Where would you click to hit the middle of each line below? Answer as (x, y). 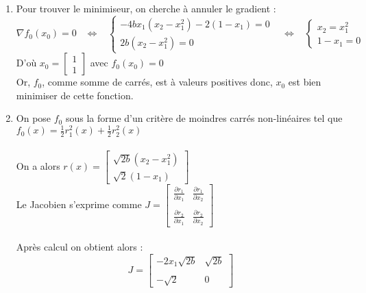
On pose (34, 118)
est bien (305, 82)
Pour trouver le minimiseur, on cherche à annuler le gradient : (146, 8)
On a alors (38, 165)
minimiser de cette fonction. (75, 95)
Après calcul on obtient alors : (80, 247)
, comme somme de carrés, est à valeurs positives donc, (157, 82)
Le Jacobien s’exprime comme (79, 204)
